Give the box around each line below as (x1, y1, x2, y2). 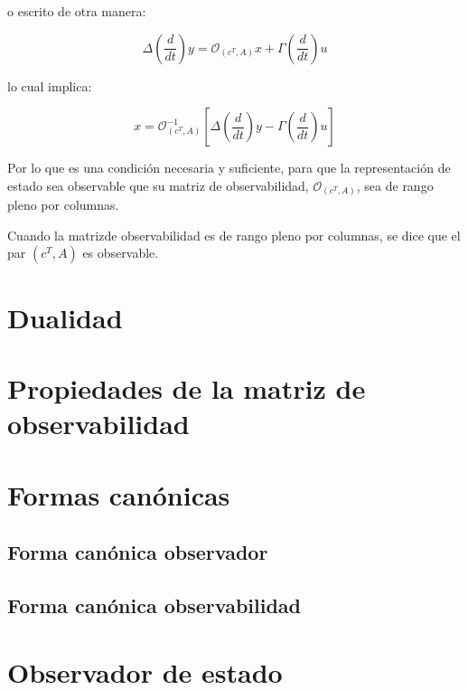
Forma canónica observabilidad (7, 591, 301, 619)
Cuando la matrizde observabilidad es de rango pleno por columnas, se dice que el (7, 225, 461, 244)
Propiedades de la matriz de (7, 370, 366, 407)
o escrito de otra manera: (7, 2, 146, 20)
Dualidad (7, 298, 123, 336)
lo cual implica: (7, 76, 92, 95)
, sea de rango (356, 175, 434, 194)
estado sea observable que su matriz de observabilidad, (7, 175, 309, 194)
